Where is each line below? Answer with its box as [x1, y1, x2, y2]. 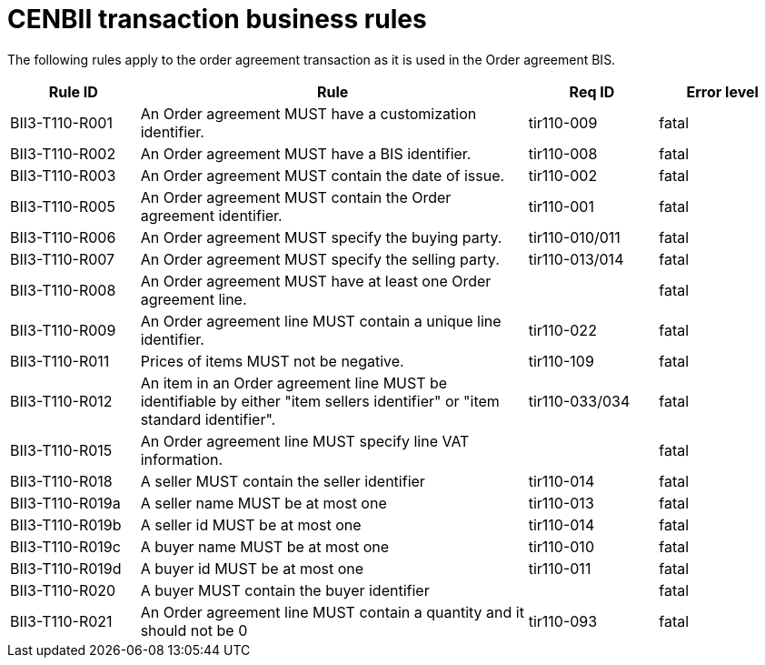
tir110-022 [528, 320, 597, 339]
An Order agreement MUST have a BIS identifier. [140, 144, 472, 163]
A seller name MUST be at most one [140, 493, 387, 512]
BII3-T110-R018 [10, 471, 113, 490]
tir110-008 [528, 144, 598, 163]
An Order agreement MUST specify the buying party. [140, 227, 502, 247]
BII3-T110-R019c [10, 537, 121, 556]
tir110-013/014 [528, 249, 624, 268]
